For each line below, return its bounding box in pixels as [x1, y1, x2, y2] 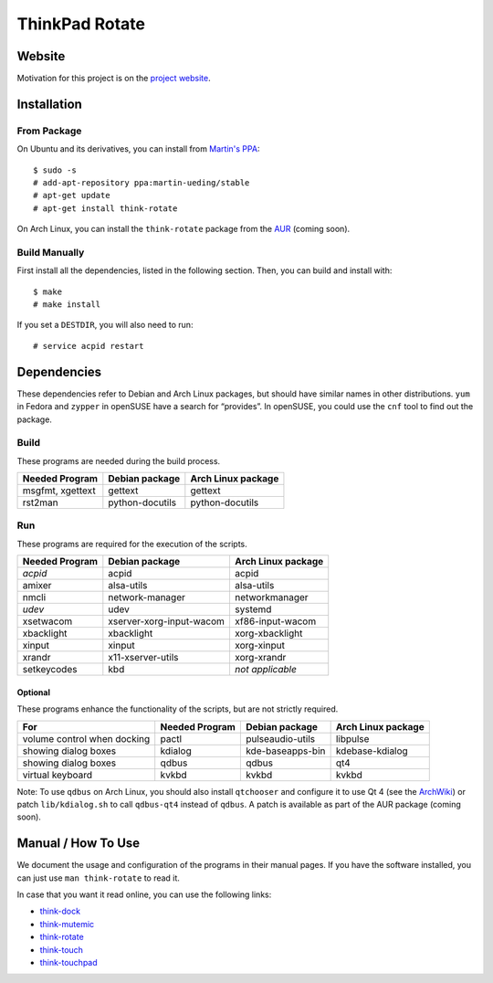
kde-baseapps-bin [245, 745, 326, 757]
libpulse [335, 732, 370, 745]
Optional [16, 686, 50, 698]
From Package [16, 124, 82, 137]
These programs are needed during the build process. [16, 455, 221, 466]
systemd [234, 603, 272, 616]
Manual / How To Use [16, 836, 141, 851]
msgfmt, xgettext [22, 484, 96, 497]
